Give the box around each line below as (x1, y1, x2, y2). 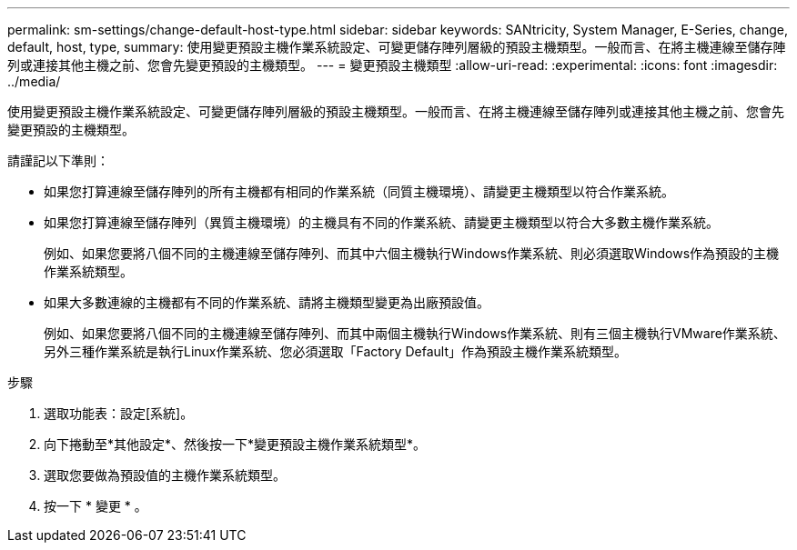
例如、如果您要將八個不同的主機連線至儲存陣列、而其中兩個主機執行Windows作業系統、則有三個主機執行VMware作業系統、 (44, 325, 786, 341)
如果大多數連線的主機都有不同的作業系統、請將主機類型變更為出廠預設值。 (44, 295, 489, 310)
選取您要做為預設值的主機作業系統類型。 (44, 467, 286, 483)
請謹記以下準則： (7, 153, 109, 168)
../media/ (7, 74, 61, 89)
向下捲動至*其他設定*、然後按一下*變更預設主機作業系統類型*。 (44, 436, 427, 452)
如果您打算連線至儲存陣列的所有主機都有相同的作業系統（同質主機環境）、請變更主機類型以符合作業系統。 (44, 184, 674, 199)
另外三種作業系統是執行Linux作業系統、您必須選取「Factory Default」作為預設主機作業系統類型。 (44, 344, 627, 359)
